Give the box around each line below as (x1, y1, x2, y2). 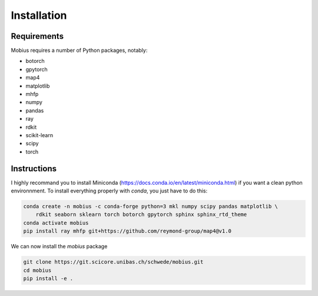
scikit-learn (25, 131, 53, 138)
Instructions (11, 164, 57, 174)
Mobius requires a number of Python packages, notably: (11, 47, 148, 54)
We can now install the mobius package (11, 243, 108, 250)
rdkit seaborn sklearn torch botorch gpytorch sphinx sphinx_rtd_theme (35, 211, 247, 218)
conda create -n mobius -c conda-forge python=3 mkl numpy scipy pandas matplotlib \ (23, 203, 278, 210)
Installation (11, 9, 67, 22)
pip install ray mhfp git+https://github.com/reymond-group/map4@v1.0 (23, 228, 232, 235)
